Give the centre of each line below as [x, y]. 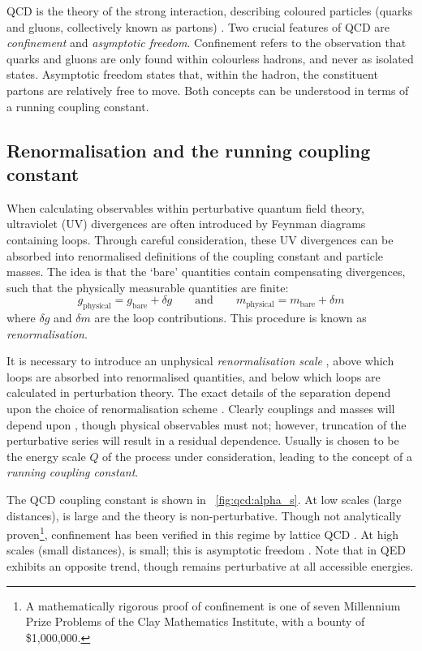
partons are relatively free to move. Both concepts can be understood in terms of [208, 90]
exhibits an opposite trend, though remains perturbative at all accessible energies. [210, 566]
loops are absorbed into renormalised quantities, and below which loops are [194, 376]
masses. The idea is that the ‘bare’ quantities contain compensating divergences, [206, 272]
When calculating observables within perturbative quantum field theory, [185, 207]
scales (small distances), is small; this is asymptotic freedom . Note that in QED [206, 550]
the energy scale [46, 456]
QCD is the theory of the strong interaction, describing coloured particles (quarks [210, 11]
